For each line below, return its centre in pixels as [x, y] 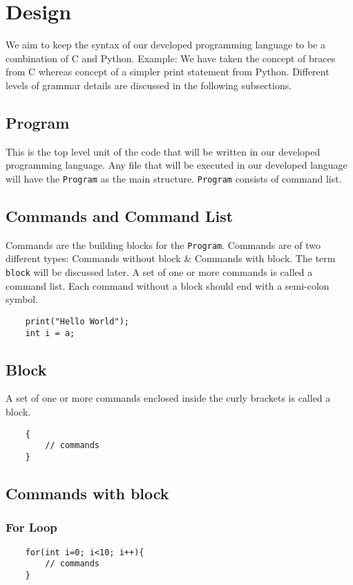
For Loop [31, 527]
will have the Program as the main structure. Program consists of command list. [174, 178]
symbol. [22, 299]
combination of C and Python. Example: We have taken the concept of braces [171, 58]
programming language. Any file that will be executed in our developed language [176, 165]
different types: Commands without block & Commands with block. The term [171, 258]
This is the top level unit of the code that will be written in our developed [163, 151]
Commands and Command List [120, 215]
